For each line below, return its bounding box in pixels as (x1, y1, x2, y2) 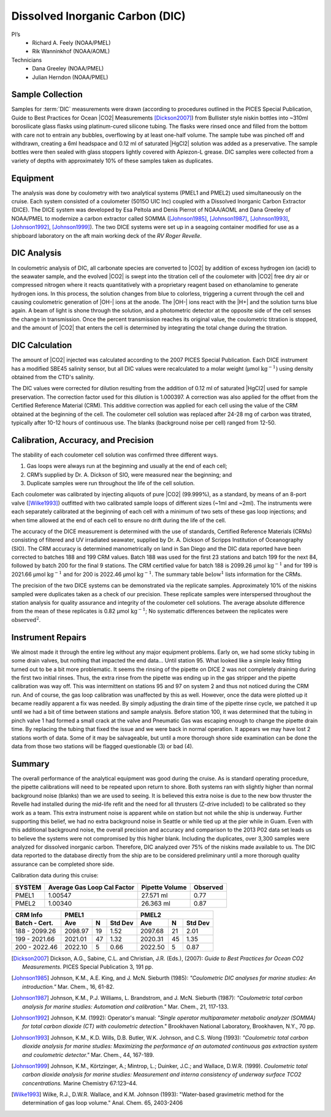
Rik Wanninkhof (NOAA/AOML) (32, 48, 110, 55)
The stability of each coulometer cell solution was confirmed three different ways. (11, 451, 218, 458)
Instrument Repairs (11, 632, 87, 643)
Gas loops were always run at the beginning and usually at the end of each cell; (26, 463, 227, 470)
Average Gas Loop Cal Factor (48, 883, 135, 892)
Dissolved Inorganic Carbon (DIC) (11, 9, 186, 23)
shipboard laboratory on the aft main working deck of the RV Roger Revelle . (11, 232, 202, 239)
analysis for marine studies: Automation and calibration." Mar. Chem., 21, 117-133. (22, 1002, 229, 1010)
